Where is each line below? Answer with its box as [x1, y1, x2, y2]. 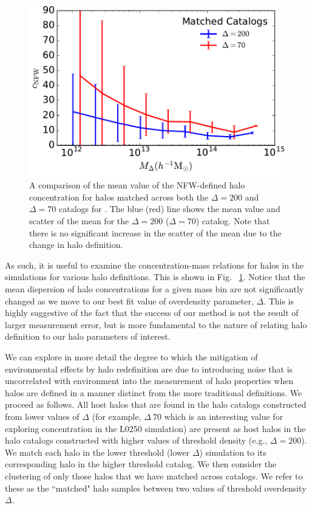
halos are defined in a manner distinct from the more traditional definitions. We [5, 386, 302, 399]
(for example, [92, 410, 141, 422]
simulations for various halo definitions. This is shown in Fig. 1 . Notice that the [5, 270, 305, 283]
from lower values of [5, 410, 80, 422]
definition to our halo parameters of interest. [5, 330, 171, 343]
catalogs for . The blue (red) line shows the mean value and [58, 202, 280, 215]
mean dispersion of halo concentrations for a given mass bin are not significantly [5, 283, 304, 295]
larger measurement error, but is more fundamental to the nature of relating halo [5, 318, 307, 331]
